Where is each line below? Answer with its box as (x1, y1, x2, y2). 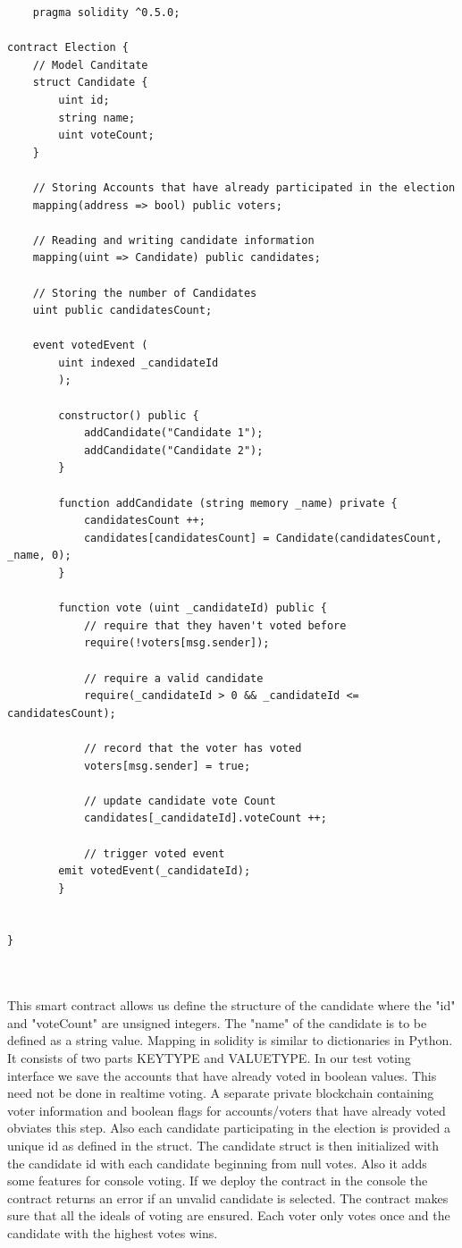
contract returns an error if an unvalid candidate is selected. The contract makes (7, 1188, 449, 1207)
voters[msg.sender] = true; (83, 759, 251, 772)
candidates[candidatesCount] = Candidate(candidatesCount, (83, 531, 442, 544)
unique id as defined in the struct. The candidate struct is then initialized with (7, 1136, 440, 1154)
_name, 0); (7, 549, 71, 562)
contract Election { (7, 41, 130, 55)
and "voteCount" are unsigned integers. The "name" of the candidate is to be (7, 1013, 427, 1032)
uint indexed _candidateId (58, 356, 219, 369)
